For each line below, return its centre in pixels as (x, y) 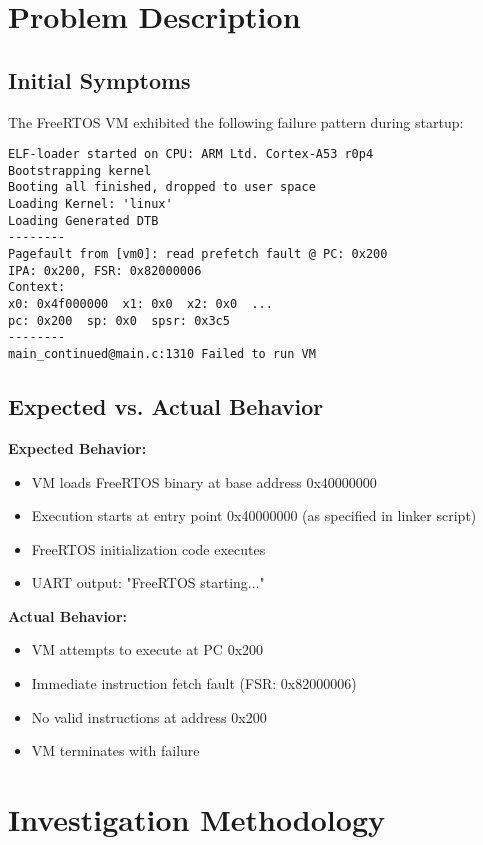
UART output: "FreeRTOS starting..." (148, 582)
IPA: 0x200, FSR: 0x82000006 (105, 270)
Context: (37, 287)
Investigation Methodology (196, 819)
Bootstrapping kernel (80, 170)
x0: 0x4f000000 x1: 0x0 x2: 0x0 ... (140, 304)
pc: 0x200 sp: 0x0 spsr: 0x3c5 (119, 320)
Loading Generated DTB (83, 220)
